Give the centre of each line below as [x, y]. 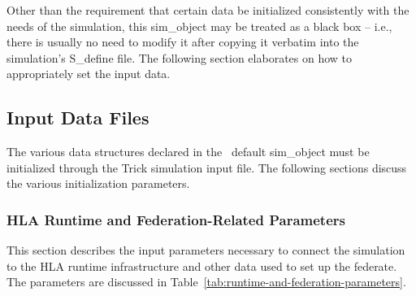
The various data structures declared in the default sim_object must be [188, 152]
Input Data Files [78, 118]
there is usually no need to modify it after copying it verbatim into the [183, 42]
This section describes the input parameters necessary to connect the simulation [206, 250]
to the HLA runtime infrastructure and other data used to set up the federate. [202, 266]
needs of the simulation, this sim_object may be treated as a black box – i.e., [199, 26]
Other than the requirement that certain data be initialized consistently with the [208, 10]
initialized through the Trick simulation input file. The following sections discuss [207, 167]
